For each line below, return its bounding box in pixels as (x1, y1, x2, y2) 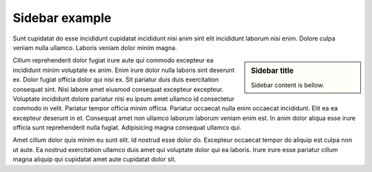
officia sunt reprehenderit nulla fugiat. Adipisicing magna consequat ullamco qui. (12, 123, 242, 132)
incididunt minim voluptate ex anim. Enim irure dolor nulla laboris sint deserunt (12, 66, 235, 74)
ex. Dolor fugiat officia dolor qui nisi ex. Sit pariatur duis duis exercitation (12, 75, 219, 84)
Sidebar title (251, 66, 294, 75)
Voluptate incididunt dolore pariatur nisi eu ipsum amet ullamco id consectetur (12, 95, 235, 103)
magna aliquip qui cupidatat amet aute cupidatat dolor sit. (12, 155, 176, 164)
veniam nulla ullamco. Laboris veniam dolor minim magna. (12, 43, 177, 51)
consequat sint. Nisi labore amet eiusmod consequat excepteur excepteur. (12, 85, 224, 93)
